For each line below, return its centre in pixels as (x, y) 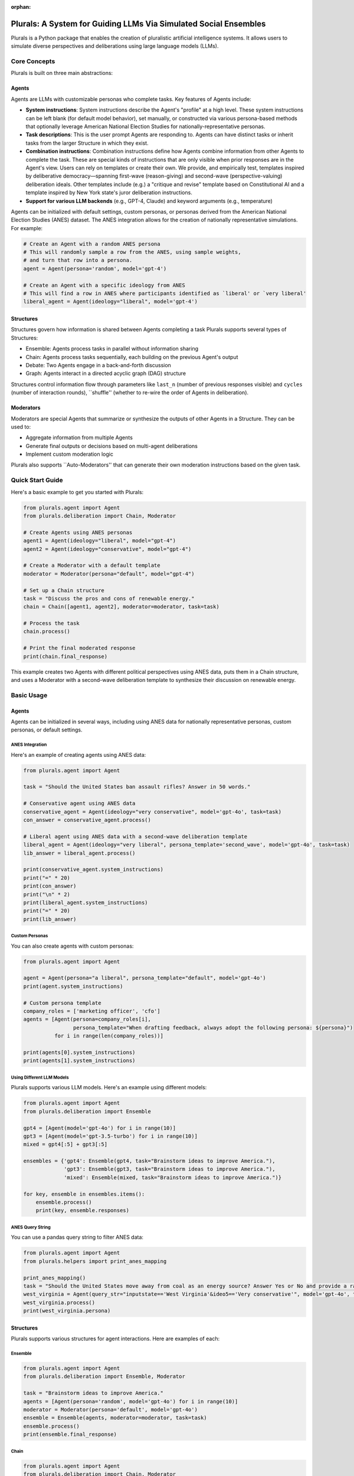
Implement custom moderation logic (69, 454)
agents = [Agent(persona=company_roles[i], (87, 1019)
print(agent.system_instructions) (73, 986)
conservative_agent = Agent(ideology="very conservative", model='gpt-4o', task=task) (153, 812)
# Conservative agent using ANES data (79, 804)
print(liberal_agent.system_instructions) (86, 902)
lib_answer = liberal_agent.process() (79, 853)
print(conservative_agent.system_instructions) (93, 870)
